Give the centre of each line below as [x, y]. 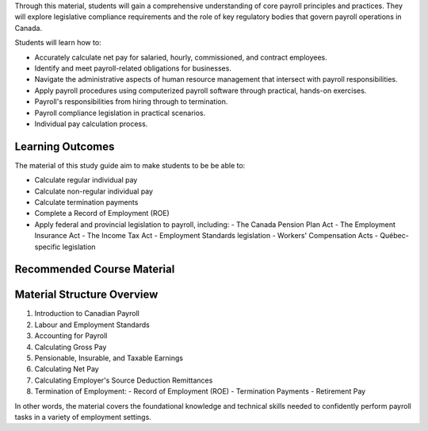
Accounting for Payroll [71, 336]
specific [48, 247]
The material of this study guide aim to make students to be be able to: [130, 165]
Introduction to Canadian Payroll [87, 314]
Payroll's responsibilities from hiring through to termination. [131, 102]
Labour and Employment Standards [92, 325]
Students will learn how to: [58, 43]
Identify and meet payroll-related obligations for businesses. [133, 68]
